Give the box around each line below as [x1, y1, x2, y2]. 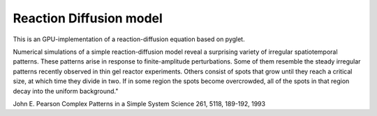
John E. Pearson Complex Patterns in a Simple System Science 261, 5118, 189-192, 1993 [13, 99, 265, 108]
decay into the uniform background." [13, 87, 119, 95]
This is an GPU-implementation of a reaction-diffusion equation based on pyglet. [13, 35, 245, 43]
